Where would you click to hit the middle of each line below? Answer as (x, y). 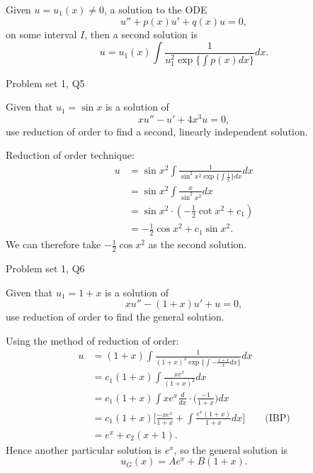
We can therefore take (53, 244)
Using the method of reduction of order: (92, 340)
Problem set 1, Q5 (45, 83)
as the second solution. (198, 244)
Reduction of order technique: (70, 155)
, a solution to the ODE (156, 9)
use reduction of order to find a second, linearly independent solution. (157, 131)
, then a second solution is (141, 34)
